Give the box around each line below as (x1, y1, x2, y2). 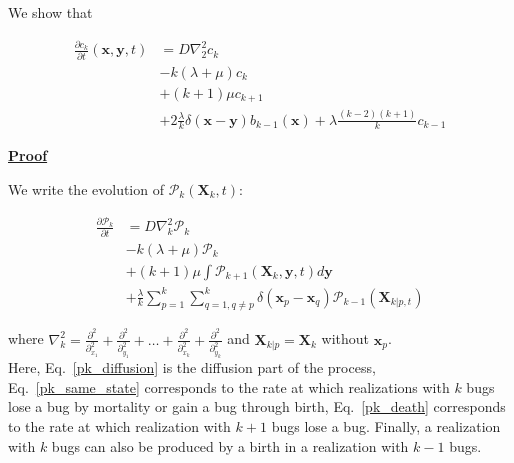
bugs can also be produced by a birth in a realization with (51, 435, 409, 456)
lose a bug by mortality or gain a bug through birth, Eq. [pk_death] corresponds (8, 396, 506, 417)
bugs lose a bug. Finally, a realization (271, 415, 501, 436)
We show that (8, 2, 93, 22)
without (321, 328, 370, 349)
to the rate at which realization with (8, 415, 231, 436)
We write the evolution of (8, 178, 164, 199)
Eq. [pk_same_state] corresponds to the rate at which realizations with (8, 376, 450, 397)
